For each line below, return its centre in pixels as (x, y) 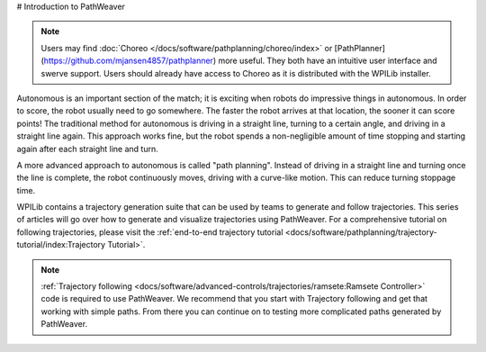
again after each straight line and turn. (87, 149)
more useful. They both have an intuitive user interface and (327, 61)
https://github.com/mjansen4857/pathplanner (128, 61)
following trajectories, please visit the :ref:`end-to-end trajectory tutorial (150, 232)
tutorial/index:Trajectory (61, 245)
